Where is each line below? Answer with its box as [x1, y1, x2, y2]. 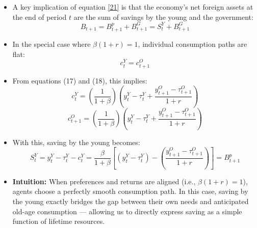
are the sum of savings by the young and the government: [73, 11, 253, 22]
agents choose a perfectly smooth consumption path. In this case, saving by [12, 186, 248, 196]
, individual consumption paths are [138, 39, 247, 49]
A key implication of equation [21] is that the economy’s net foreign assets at [12, 2, 253, 12]
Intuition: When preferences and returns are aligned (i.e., [12, 176, 196, 186]
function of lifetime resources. [12, 216, 105, 226]
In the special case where [12, 39, 91, 49]
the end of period [12, 11, 67, 22]
